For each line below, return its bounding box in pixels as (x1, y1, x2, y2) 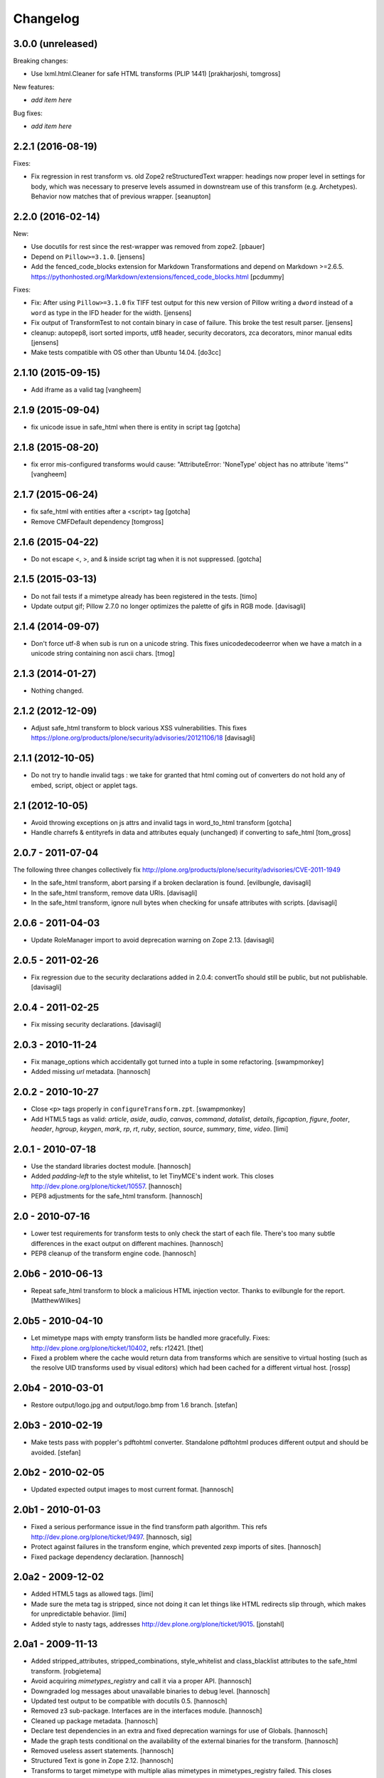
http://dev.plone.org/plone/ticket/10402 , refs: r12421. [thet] (31, 1343, 204, 1352)
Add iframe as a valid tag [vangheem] (31, 385, 142, 394)
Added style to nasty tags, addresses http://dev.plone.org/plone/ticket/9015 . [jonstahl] (31, 1619, 284, 1628)
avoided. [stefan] (31, 1448, 81, 1457)
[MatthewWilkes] (31, 1297, 81, 1305)
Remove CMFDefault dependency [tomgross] (31, 517, 164, 526)
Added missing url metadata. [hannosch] (31, 1068, 151, 1076)
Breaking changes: (13, 57, 68, 65)
